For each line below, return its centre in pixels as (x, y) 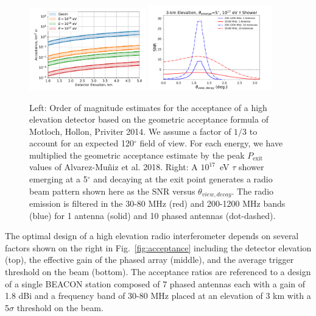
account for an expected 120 (82, 143)
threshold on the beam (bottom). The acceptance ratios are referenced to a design (158, 272)
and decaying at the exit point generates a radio (183, 179)
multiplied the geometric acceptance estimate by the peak (137, 155)
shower (251, 167)
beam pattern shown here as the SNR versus (112, 191)
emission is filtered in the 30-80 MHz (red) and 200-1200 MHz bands (157, 203)
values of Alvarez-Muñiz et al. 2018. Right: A (114, 167)
